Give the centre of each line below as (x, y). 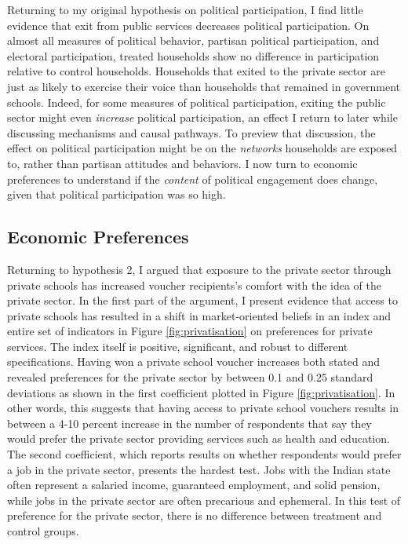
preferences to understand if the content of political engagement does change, (193, 179)
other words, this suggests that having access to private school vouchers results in (203, 408)
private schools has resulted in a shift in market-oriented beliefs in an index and (199, 315)
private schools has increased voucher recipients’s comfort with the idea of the (195, 285)
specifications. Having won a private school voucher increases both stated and (194, 361)
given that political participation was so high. (117, 194)
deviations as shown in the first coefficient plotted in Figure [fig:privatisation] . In (201, 392)
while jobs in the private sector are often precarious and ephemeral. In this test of (204, 500)
